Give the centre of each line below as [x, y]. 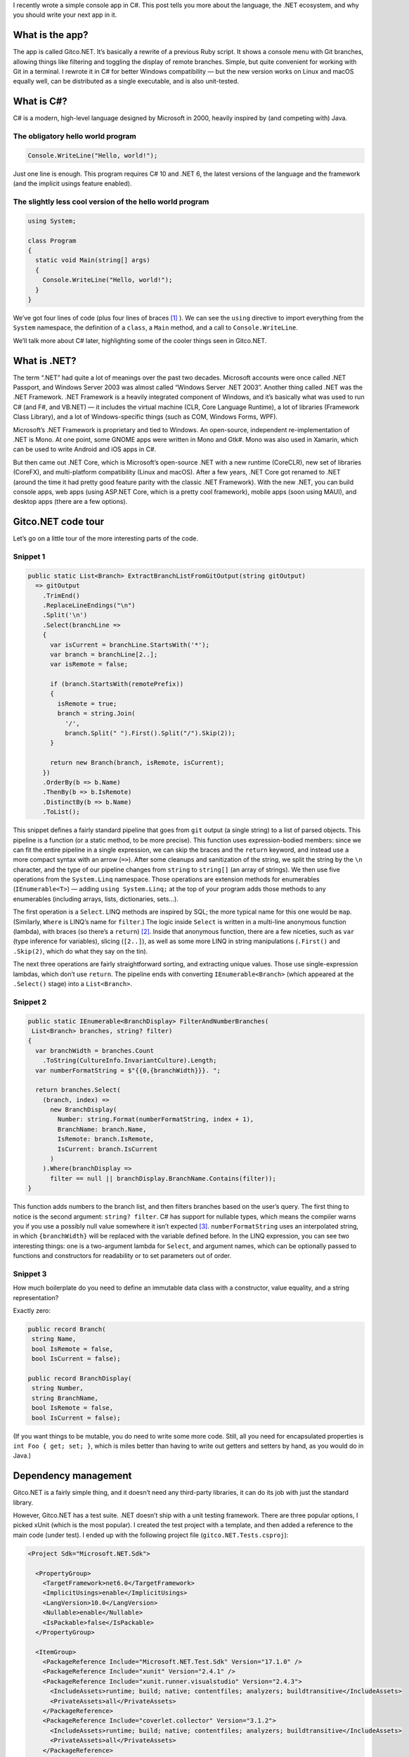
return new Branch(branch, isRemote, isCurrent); [137, 763]
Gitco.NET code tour [59, 522]
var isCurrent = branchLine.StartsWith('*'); [130, 644]
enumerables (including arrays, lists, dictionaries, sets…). [96, 899]
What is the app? [51, 35]
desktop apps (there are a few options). [70, 502]
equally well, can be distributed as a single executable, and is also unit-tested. [126, 82]
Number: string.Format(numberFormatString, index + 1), [156, 1120]
